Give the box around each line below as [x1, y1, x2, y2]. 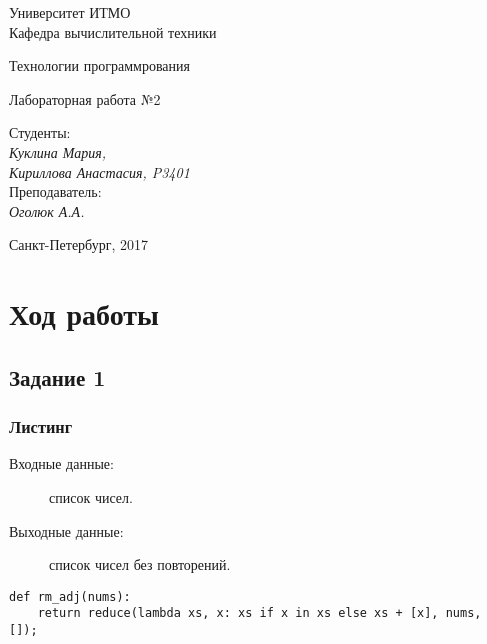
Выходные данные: [9, 520, 124, 541]
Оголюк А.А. [9, 200, 85, 221]
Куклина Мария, [9, 141, 107, 162]
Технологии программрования [9, 55, 190, 76]
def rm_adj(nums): [9, 589, 131, 604]
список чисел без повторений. [49, 554, 231, 575]
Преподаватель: [9, 181, 102, 202]
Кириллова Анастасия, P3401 [9, 161, 190, 182]
